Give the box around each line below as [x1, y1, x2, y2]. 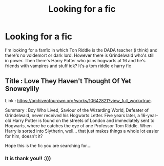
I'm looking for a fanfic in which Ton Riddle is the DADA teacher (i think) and [5, 47, 158, 53]
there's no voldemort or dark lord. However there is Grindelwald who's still [5, 52, 155, 58]
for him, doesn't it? [5, 133, 43, 139]
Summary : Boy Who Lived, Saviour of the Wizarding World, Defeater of [5, 107, 149, 113]
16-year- [141, 112, 159, 118]
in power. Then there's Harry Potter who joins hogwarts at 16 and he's [5, 57, 145, 63]
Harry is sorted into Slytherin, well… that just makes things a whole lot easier [5, 128, 159, 134]
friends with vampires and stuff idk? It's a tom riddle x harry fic [5, 63, 132, 69]
